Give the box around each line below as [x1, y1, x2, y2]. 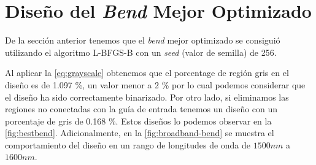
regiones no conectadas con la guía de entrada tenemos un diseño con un [5, 102, 278, 115]
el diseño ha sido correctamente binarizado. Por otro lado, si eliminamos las [5, 90, 289, 103]
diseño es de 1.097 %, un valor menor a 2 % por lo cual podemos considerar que [5, 78, 306, 91]
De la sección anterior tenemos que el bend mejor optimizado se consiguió [5, 34, 280, 47]
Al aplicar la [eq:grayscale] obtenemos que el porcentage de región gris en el [5, 66, 289, 79]
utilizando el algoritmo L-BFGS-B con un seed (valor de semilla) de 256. [5, 45, 277, 58]
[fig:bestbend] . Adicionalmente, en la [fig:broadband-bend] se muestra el [5, 126, 274, 139]
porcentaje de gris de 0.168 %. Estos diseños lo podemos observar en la [5, 114, 272, 127]
